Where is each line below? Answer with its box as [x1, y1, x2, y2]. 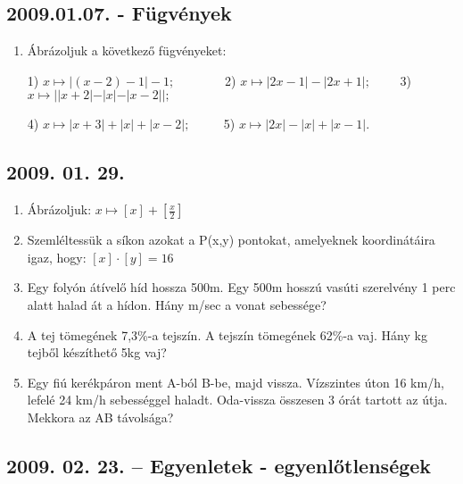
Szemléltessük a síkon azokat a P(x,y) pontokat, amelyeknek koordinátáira [27, 230, 435, 249]
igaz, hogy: [27, 247, 87, 266]
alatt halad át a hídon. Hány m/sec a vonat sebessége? [27, 295, 327, 313]
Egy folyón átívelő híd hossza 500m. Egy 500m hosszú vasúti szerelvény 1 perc [27, 278, 456, 296]
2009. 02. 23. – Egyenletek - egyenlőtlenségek [6, 451, 432, 479]
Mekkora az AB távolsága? [27, 407, 174, 426]
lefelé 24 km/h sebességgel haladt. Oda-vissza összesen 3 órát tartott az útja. [27, 390, 448, 409]
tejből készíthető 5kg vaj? [27, 343, 167, 362]
